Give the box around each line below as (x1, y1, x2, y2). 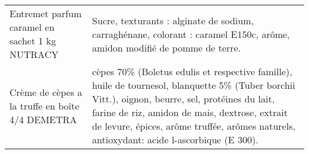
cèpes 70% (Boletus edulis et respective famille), (92, 65, 292, 78)
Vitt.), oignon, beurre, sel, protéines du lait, (92, 92, 275, 105)
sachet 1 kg (10, 34, 56, 47)
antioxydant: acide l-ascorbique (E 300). (92, 133, 258, 146)
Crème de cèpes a (10, 85, 83, 99)
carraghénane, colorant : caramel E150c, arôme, (92, 27, 290, 41)
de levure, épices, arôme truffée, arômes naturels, (92, 119, 295, 133)
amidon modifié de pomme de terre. (92, 40, 241, 54)
